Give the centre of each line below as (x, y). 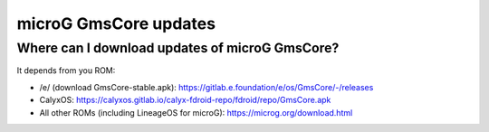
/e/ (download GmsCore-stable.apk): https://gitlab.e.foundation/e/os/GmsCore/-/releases (206, 87)
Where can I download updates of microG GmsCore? (178, 48)
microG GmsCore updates (116, 24)
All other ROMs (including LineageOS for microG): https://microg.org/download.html (196, 112)
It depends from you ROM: (66, 71)
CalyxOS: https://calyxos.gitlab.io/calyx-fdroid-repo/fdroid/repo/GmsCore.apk (185, 100)
